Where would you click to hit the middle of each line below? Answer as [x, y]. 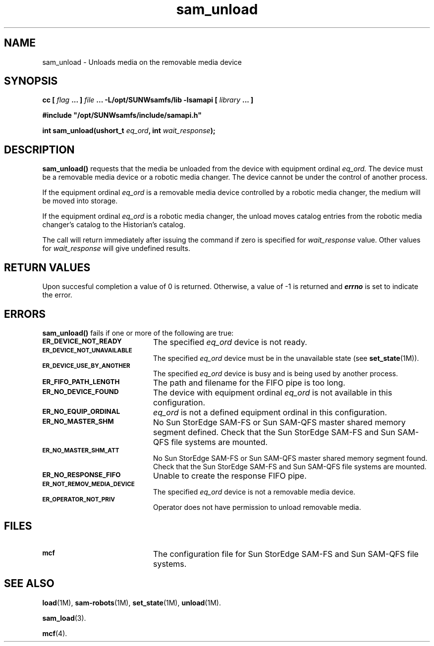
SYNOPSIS [31, 81]
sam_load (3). [64, 618]
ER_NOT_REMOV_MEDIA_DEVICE [88, 484]
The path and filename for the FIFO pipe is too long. [249, 382]
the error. [57, 295]
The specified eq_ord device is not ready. [230, 342]
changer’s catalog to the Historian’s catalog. [114, 225]
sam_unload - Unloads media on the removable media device [142, 62]
